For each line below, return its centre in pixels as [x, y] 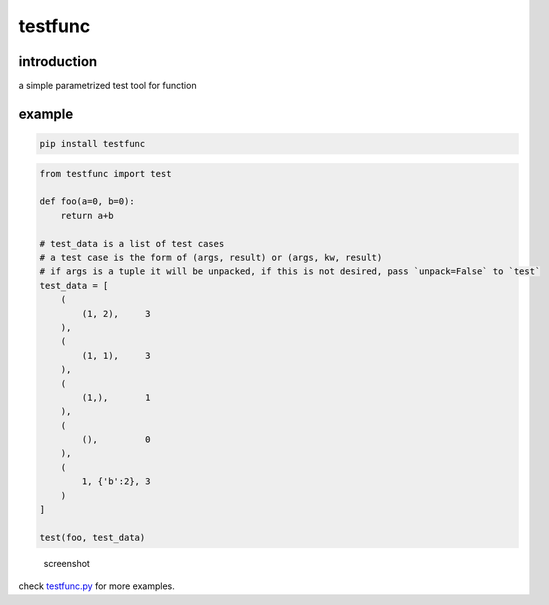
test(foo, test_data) [92, 537]
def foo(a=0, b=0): [87, 201]
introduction [58, 61]
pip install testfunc [92, 144]
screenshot [66, 563]
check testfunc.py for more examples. [96, 586]
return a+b [87, 215]
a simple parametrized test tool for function [107, 86]
